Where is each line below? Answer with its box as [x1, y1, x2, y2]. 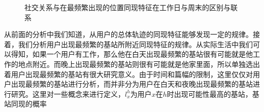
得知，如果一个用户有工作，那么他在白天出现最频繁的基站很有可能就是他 [11, 49, 253, 59]
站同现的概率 [4, 98, 47, 109]
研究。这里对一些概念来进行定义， [11, 88, 125, 99]
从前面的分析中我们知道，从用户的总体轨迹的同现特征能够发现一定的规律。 [4, 29, 253, 40]
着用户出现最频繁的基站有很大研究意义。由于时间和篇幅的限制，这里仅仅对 [4, 68, 253, 79]
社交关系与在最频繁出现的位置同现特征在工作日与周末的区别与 [24, 2, 230, 12]
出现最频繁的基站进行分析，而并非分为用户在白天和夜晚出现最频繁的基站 [11, 79, 253, 89]
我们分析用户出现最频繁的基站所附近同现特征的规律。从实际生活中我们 [18, 39, 253, 49]
